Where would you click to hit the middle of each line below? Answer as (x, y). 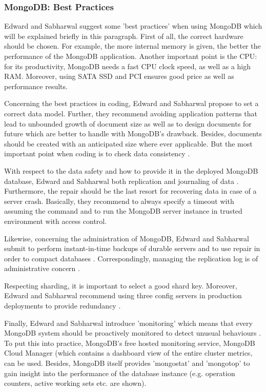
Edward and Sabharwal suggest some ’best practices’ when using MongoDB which (133, 26)
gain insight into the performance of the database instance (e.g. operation (120, 373)
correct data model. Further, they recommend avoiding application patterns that (131, 113)
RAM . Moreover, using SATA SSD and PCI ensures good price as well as (119, 76)
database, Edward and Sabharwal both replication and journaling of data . (121, 181)
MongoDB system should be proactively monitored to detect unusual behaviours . (133, 333)
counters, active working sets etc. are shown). (75, 383)
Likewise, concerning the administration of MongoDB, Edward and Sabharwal (127, 238)
